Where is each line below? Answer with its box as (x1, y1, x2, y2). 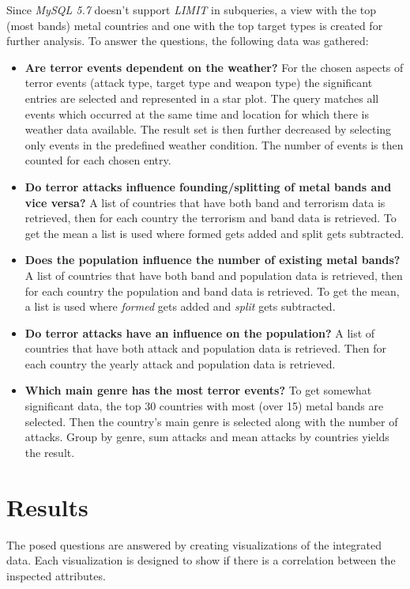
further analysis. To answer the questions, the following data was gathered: (6, 32, 369, 49)
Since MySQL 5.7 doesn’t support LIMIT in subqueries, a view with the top (6, 2, 377, 17)
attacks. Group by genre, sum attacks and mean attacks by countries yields (24, 429, 389, 445)
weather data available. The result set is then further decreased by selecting (24, 121, 392, 138)
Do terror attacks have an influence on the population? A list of (24, 324, 375, 341)
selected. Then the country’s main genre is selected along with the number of (24, 413, 398, 429)
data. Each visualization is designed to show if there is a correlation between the (6, 552, 396, 568)
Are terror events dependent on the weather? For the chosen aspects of (24, 59, 404, 75)
